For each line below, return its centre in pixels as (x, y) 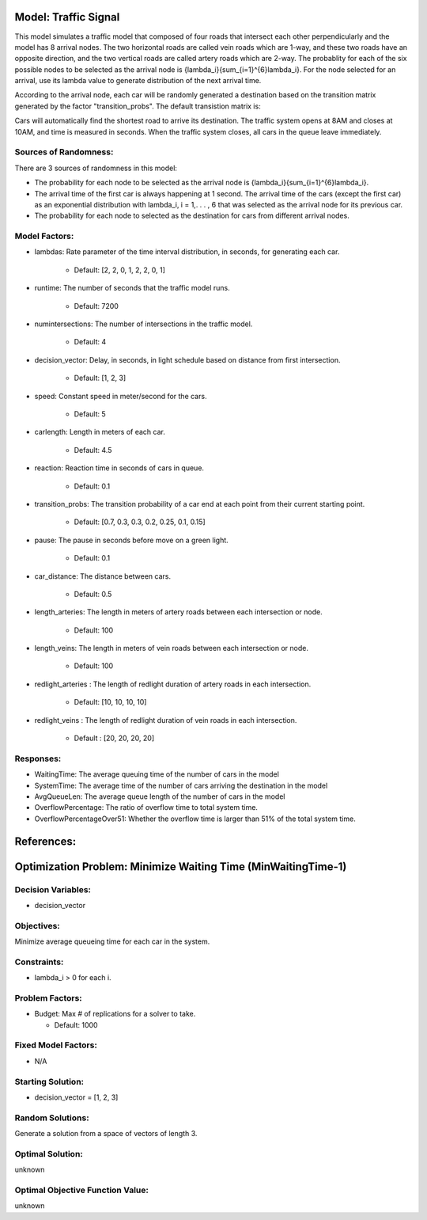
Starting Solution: (49, 1081)
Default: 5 (90, 414)
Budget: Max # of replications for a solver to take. (115, 1014)
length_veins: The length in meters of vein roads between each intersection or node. (171, 648)
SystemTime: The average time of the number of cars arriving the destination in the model (181, 785)
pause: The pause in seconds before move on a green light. (131, 540)
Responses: (38, 758)
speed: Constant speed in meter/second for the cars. (121, 396)
